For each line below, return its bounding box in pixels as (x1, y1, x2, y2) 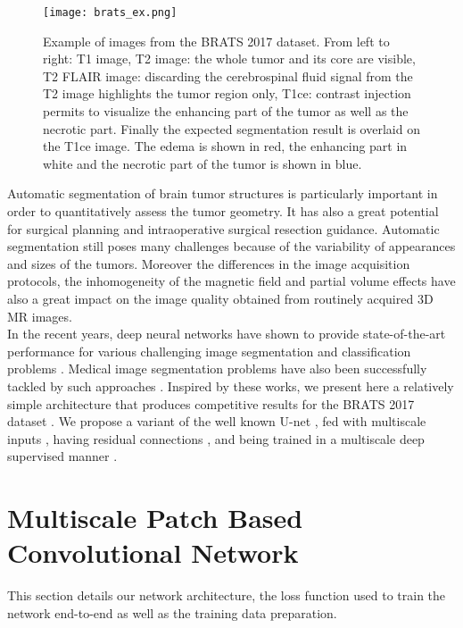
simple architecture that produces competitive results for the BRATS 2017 (7, 394, 415, 413)
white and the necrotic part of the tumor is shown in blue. (43, 154, 362, 172)
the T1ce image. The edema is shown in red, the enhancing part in (43, 137, 408, 155)
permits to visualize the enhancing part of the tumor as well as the (43, 102, 409, 121)
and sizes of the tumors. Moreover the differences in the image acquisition (7, 254, 410, 272)
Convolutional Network (7, 534, 299, 571)
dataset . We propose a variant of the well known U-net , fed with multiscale (7, 412, 426, 431)
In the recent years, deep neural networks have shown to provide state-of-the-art (7, 324, 446, 343)
